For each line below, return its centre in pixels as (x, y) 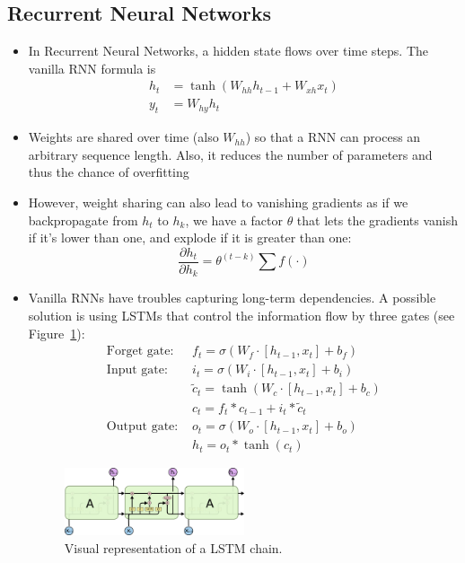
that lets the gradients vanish (377, 220)
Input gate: (137, 370)
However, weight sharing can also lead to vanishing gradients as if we (218, 202)
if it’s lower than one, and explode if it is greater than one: (190, 238)
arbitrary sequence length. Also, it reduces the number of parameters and (230, 154)
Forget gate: (140, 352)
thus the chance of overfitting (109, 172)
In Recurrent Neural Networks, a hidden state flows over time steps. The (228, 51)
